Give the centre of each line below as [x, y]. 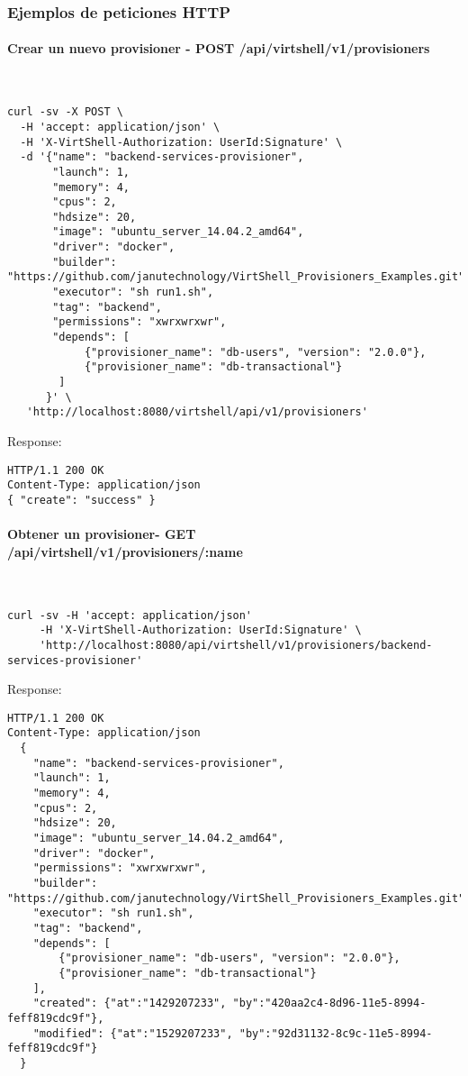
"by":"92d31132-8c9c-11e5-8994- [336, 1033]
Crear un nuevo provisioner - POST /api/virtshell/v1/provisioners [219, 48]
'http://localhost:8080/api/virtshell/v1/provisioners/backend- [236, 645]
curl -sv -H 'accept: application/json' [130, 615]
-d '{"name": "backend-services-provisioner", [162, 157]
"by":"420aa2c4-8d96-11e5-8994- [329, 1003]
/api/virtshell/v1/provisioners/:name [125, 551]
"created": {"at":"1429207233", [130, 1003]
